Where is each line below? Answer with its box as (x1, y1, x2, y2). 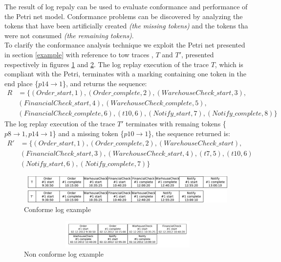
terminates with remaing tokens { (126, 119, 226, 129)
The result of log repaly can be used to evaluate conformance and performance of (4, 1, 248, 11)
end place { (4, 78, 39, 88)
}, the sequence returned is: (148, 128, 231, 139)
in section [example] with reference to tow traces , (4, 49, 153, 59)
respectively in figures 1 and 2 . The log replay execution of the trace (4, 59, 209, 69)
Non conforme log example (24, 249, 104, 259)
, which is (215, 59, 243, 69)
